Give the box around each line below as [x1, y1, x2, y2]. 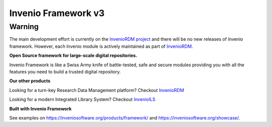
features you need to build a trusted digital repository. [9, 68, 121, 75]
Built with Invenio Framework [9, 105, 72, 111]
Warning [9, 22, 39, 31]
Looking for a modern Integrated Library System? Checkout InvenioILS [9, 96, 156, 102]
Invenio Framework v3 [9, 8, 105, 19]
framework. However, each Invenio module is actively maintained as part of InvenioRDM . [9, 43, 193, 49]
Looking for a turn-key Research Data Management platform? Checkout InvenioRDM [9, 87, 184, 93]
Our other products [9, 78, 50, 84]
